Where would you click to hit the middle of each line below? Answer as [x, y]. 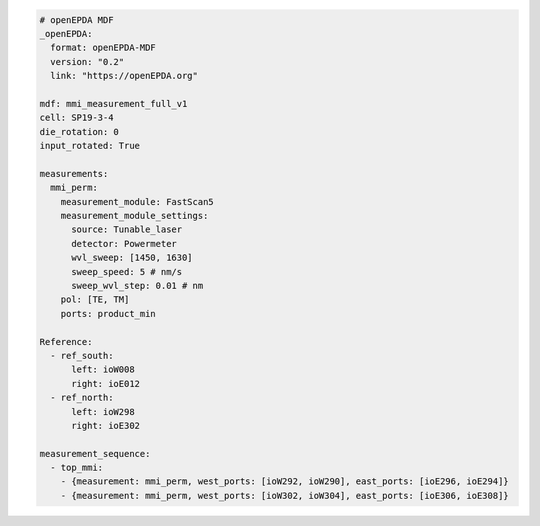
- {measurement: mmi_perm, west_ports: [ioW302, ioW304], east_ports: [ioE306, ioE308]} [284, 495]
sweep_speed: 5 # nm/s [127, 271]
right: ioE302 [105, 425]
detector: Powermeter [124, 243]
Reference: [66, 341]
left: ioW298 [103, 411]
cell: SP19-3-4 [76, 118]
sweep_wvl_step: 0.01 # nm [137, 286]
